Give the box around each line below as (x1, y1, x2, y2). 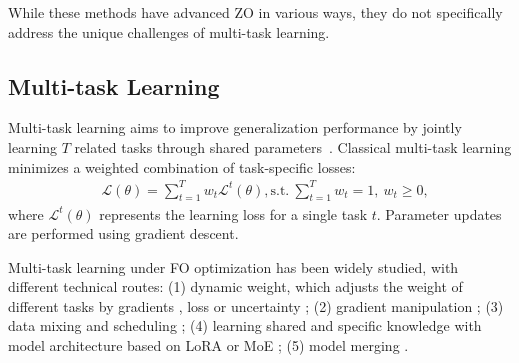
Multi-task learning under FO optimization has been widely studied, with (8, 256, 459, 277)
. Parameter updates (376, 203, 502, 224)
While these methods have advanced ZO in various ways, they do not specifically (8, 2, 503, 22)
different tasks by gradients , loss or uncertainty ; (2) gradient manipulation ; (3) (8, 295, 504, 316)
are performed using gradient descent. (8, 223, 239, 244)
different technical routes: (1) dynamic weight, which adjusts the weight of (8, 276, 463, 297)
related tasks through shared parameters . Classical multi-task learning (74, 136, 512, 157)
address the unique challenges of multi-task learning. (8, 21, 330, 42)
